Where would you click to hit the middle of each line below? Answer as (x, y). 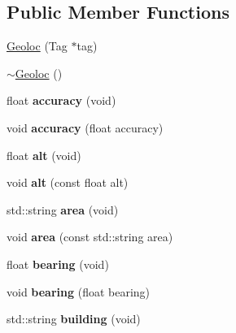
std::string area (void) (63, 209)
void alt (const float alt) (68, 182)
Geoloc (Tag (37, 46)
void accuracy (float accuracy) (85, 127)
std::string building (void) (74, 319)
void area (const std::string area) (90, 237)
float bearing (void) (58, 264)
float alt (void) (44, 155)
